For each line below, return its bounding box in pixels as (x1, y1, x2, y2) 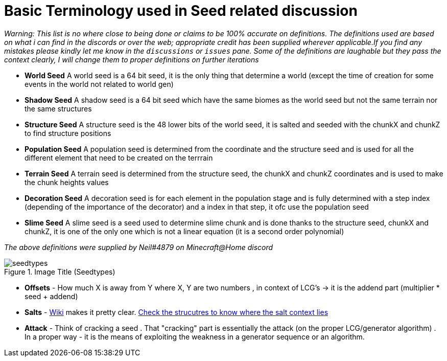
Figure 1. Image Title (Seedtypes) (4, 267, 115, 276)
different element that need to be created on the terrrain (25, 153, 213, 162)
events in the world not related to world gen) (25, 79, 174, 88)
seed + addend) (25, 291, 78, 301)
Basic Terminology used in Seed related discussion (4, 2, 358, 19)
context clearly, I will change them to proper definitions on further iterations (4, 55, 259, 64)
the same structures (25, 104, 92, 113)
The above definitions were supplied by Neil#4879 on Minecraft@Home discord (4, 242, 273, 252)
